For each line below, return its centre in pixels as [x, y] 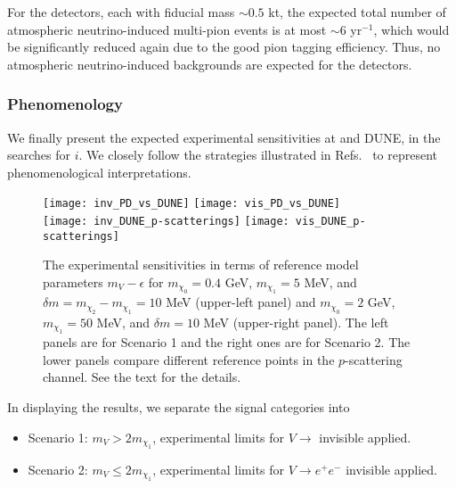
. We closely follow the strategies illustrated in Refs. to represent [258, 155]
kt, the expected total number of [357, 12]
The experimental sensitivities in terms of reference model [201, 265]
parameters [73, 281]
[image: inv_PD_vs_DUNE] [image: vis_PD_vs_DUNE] [191, 204]
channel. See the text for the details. [142, 377]
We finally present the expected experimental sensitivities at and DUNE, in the [224, 137]
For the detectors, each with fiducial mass [121, 12]
